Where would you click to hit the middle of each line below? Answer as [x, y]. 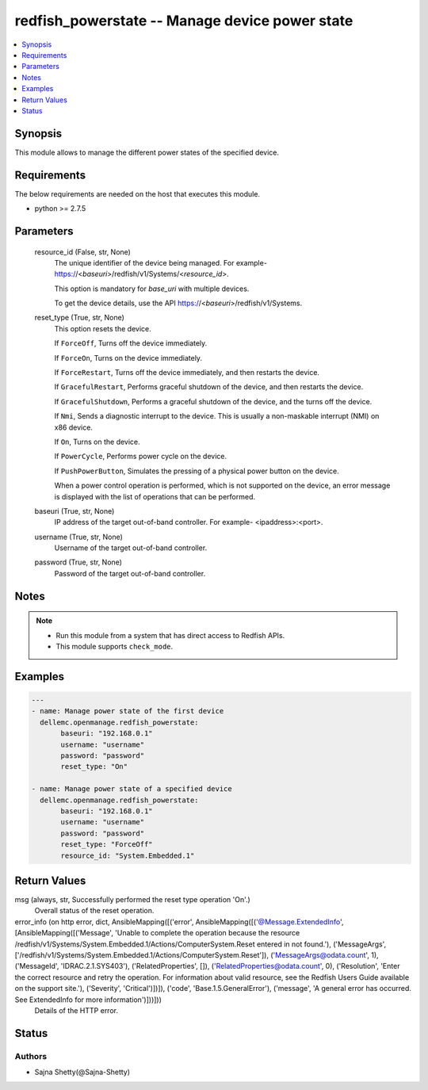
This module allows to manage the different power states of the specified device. [147, 152]
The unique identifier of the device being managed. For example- [160, 262]
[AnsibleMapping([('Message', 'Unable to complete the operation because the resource [157, 933]
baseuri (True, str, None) [75, 511]
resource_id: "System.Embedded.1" [128, 855]
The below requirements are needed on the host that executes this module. [138, 193]
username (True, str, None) [78, 537]
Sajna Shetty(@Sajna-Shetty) [82, 1072]
